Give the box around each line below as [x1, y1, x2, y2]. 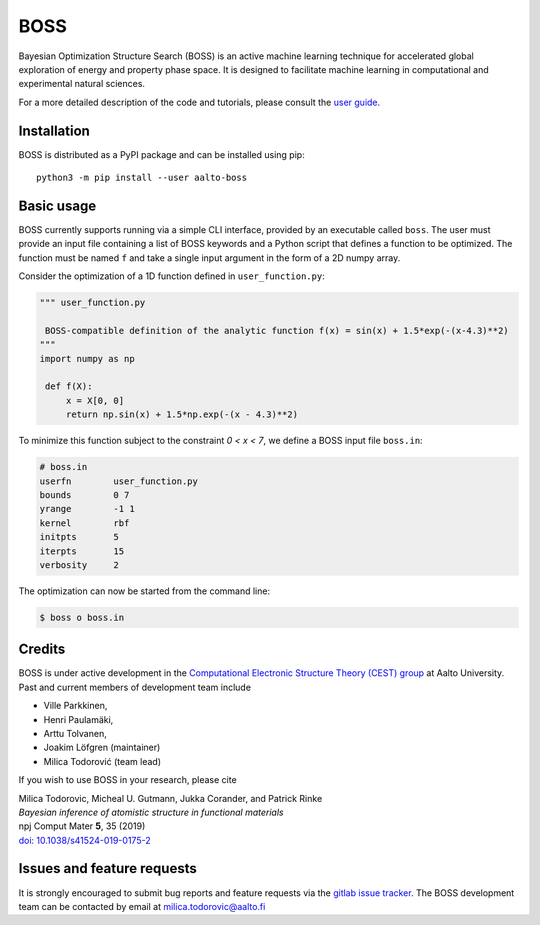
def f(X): [45, 381, 93, 392]
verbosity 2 [39, 559, 120, 570]
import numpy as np [39, 353, 135, 364]
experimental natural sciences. [18, 78, 145, 90]
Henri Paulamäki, [43, 713, 114, 725]
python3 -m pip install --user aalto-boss [36, 172, 248, 184]
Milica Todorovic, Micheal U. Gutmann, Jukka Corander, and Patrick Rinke [18, 792, 323, 804]
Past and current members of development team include [18, 681, 252, 693]
